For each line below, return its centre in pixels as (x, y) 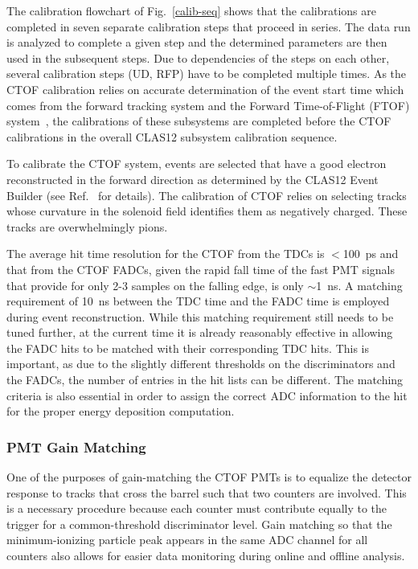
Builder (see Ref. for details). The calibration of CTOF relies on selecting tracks (207, 195)
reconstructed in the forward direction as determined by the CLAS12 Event (193, 179)
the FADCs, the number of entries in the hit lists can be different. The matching (205, 380)
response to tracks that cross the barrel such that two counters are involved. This (207, 492)
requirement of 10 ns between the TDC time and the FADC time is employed (198, 301)
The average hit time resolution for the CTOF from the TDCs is (166, 254)
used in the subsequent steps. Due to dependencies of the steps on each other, (198, 57)
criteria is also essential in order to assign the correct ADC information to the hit (207, 395)
